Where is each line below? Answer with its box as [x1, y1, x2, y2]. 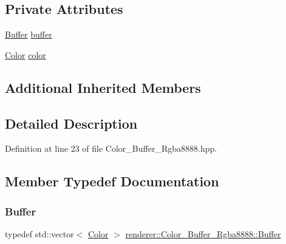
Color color [5, 48, 46, 61]
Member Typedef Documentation [5, 172, 219, 191]
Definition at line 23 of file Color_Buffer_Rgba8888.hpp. [5, 142, 217, 155]
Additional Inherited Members [5, 78, 201, 97]
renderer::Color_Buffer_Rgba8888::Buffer [125, 227, 281, 240]
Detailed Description [5, 114, 138, 132]
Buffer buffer [5, 28, 52, 41]
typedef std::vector [5, 227, 74, 240]
